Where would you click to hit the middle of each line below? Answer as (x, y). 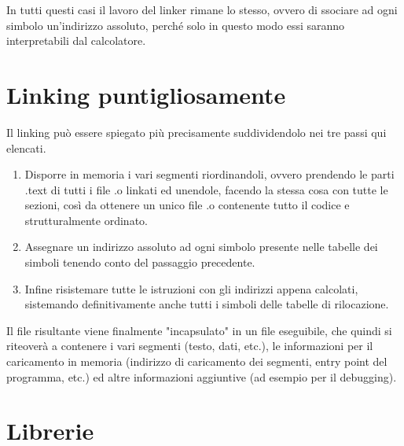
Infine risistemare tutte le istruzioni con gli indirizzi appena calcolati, (191, 288)
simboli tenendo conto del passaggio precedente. (140, 262)
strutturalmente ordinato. (86, 220)
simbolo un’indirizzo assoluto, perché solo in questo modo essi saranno (176, 25)
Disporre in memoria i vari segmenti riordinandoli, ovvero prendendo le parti (209, 174)
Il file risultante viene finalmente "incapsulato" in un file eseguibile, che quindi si (199, 330)
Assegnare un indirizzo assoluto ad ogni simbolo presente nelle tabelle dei (201, 247)
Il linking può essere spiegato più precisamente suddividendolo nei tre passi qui (196, 132)
